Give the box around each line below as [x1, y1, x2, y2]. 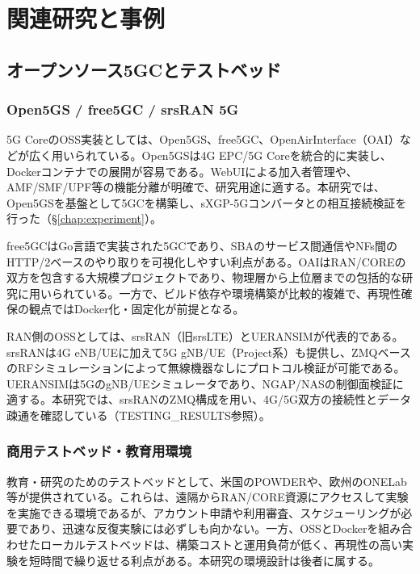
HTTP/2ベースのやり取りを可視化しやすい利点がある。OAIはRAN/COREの [6, 253, 406, 270]
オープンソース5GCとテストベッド [6, 57, 282, 82]
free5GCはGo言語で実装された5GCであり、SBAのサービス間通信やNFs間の [6, 237, 397, 253]
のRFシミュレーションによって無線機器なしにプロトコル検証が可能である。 [6, 359, 405, 376]
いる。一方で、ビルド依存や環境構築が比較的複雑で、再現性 [85, 284, 401, 301]
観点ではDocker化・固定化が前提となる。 [28, 300, 245, 317]
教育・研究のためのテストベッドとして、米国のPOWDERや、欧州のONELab [6, 472, 407, 489]
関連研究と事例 [6, 2, 166, 35]
